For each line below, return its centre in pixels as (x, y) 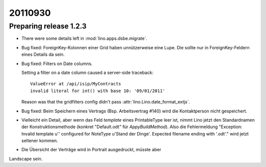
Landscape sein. (26, 159)
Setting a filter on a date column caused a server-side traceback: (87, 72)
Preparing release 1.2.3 (48, 26)
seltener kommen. (40, 141)
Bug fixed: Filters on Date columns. (57, 64)
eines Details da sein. (43, 55)
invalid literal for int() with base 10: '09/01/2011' (98, 91)
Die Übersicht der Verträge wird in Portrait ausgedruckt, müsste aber (91, 150)
